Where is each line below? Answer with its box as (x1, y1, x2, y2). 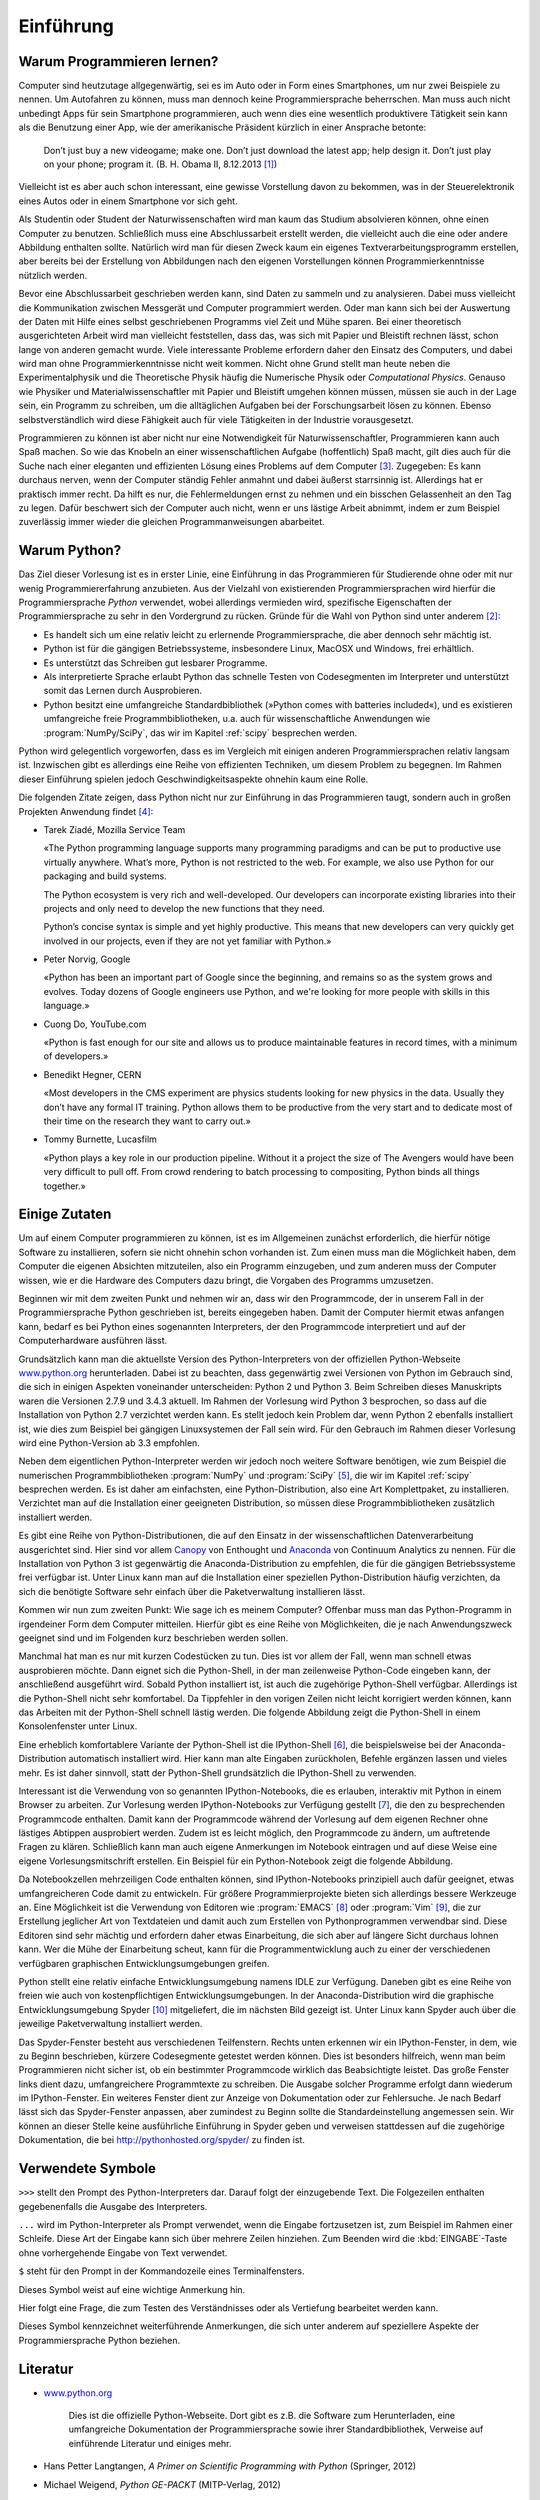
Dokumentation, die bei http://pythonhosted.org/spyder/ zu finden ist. (18, 2134, 305, 2146)
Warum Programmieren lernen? (18, 53, 219, 70)
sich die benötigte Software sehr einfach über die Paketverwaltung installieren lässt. (18, 1585, 365, 1597)
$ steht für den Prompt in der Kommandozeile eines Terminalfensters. (18, 2265, 305, 2277)
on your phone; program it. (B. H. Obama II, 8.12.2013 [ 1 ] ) (43, 158, 278, 170)
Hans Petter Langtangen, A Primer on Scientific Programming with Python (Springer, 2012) (43, 2460, 417, 2472)
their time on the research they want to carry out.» (43, 1115, 252, 1127)
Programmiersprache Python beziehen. (18, 2334, 180, 2346)
